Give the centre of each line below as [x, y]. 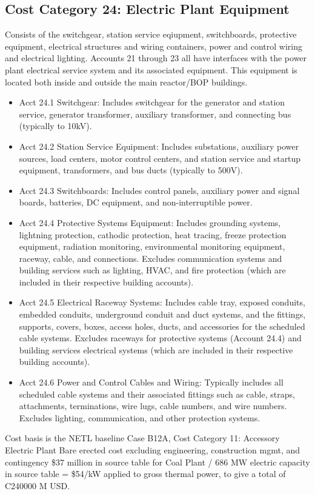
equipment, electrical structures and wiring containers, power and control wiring [154, 46]
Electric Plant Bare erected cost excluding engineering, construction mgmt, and [153, 450]
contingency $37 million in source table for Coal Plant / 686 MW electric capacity [157, 462]
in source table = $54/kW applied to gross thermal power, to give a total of [145, 474]
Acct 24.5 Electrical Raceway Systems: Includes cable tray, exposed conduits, [162, 302]
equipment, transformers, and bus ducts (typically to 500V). [131, 170]
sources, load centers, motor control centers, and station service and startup [160, 158]
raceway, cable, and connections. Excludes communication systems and [151, 258]
